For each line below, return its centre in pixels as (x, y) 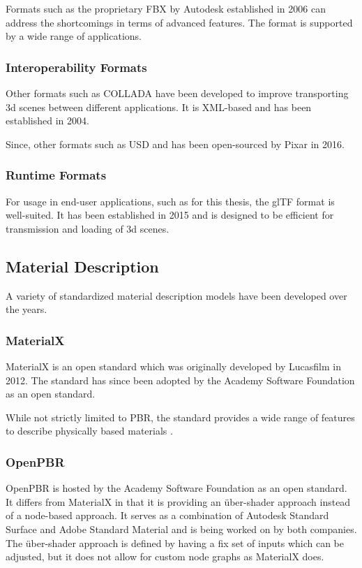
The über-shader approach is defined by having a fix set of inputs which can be (175, 542)
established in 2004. (47, 121)
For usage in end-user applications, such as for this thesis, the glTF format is (170, 201)
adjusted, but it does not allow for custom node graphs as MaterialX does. (165, 556)
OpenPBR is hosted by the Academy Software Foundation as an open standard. (176, 488)
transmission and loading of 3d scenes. (88, 228)
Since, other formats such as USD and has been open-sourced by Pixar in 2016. (175, 144)
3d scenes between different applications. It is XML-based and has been (159, 107)
